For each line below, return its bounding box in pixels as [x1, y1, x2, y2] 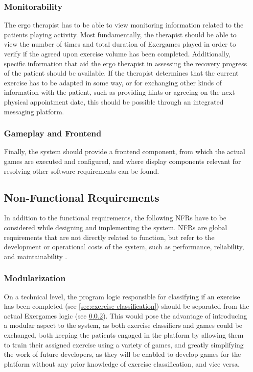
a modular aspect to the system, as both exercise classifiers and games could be [4, 320, 242, 330]
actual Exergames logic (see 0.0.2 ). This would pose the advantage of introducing [4, 310, 247, 320]
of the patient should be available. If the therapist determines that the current [4, 68, 239, 78]
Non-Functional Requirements [4, 189, 160, 205]
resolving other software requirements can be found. [4, 165, 159, 176]
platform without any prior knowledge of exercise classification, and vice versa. [4, 358, 240, 369]
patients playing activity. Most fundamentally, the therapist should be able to [4, 29, 237, 39]
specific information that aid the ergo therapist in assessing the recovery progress [4, 58, 247, 68]
